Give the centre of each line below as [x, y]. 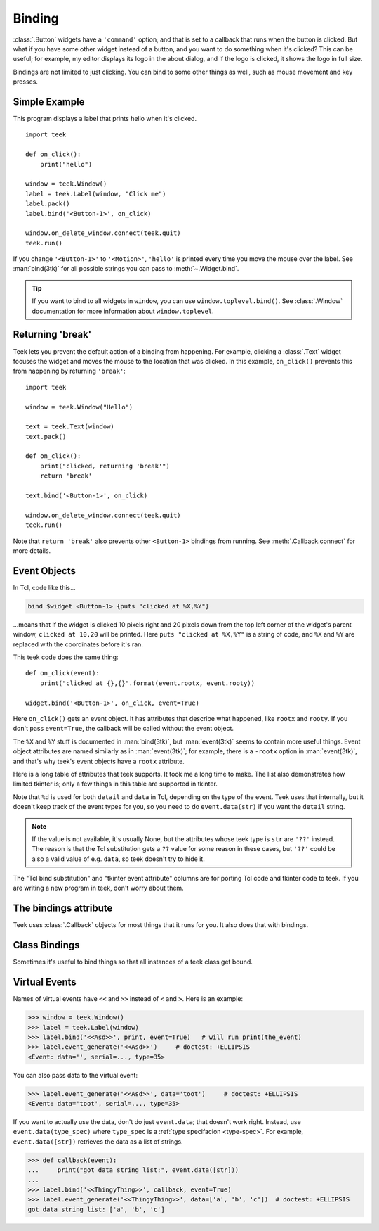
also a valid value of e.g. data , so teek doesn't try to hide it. [118, 859]
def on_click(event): [62, 673]
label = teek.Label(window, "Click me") [96, 194]
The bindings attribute [63, 908]
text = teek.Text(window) [70, 427]
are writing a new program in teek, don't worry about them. [98, 888]
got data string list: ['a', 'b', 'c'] [96, 1209]
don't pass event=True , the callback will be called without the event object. [124, 729]
